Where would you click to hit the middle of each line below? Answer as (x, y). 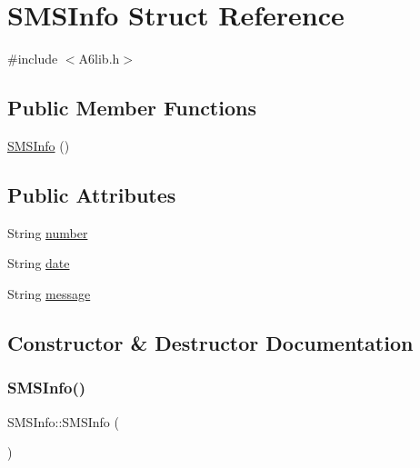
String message (49, 293)
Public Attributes (92, 194)
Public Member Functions (132, 108)
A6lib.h (99, 59)
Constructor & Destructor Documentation (210, 342)
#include (33, 59)
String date (39, 263)
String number (48, 232)
